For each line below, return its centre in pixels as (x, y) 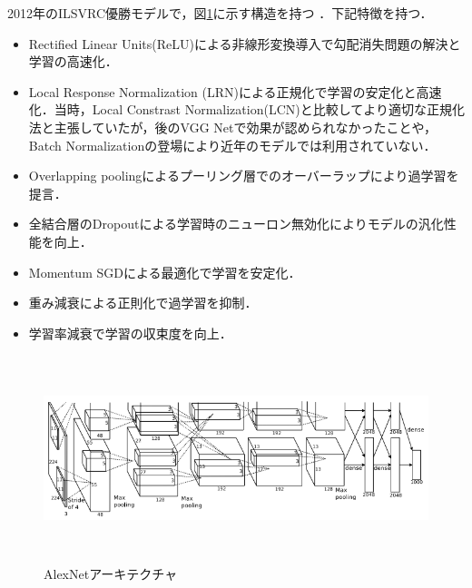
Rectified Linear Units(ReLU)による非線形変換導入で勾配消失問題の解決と (245, 43)
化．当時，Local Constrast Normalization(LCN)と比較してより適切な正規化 (246, 109)
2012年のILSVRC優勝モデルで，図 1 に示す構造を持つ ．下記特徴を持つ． (220, 13)
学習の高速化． (73, 61)
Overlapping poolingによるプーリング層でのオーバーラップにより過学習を (244, 176)
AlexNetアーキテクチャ (111, 573)
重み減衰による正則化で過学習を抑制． (143, 303)
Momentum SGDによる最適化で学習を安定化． (165, 272)
